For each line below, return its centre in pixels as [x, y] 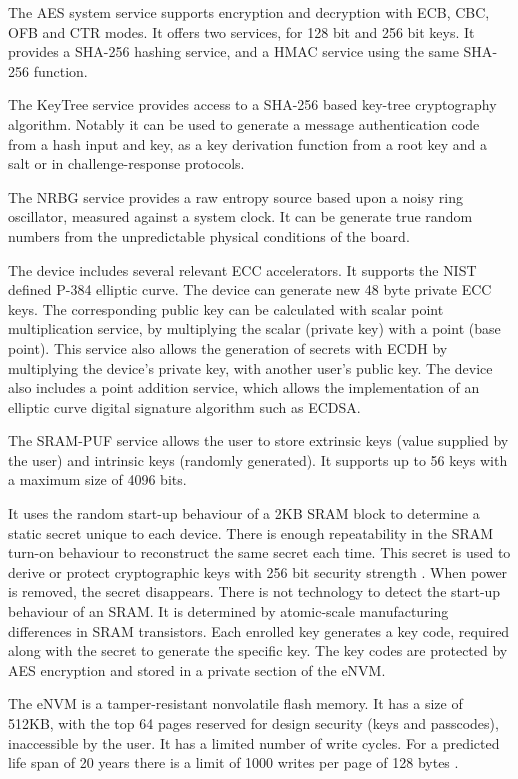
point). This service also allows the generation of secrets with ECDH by [228, 347]
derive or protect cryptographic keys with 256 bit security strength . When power [258, 571]
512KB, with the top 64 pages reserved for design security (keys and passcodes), [253, 723]
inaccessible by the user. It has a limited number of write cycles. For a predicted [254, 742]
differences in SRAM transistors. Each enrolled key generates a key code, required [259, 630]
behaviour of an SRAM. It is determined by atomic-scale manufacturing [228, 611]
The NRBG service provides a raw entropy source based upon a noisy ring [235, 196]
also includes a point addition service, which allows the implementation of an [244, 387]
